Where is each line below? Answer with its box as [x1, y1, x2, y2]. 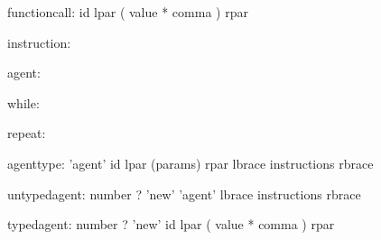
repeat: [7, 124, 46, 143]
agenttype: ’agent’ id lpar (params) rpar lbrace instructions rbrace [7, 153, 374, 172]
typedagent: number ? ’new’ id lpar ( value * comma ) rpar [7, 215, 335, 234]
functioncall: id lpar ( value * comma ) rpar [7, 3, 248, 21]
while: [7, 93, 40, 112]
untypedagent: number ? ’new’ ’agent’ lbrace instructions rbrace [7, 184, 361, 203]
